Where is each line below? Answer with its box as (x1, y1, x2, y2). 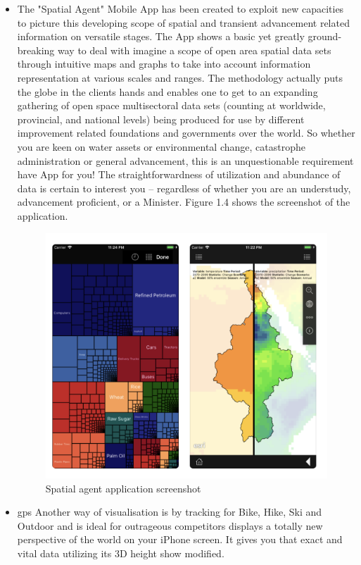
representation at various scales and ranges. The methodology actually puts (17, 70, 343, 85)
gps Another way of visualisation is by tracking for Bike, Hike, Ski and (17, 504, 322, 519)
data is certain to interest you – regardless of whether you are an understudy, (17, 180, 351, 195)
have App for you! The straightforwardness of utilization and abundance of (17, 167, 341, 182)
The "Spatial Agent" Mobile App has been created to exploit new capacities (17, 1, 344, 15)
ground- (308, 29, 342, 44)
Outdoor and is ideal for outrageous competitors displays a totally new (17, 518, 323, 533)
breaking (17, 42, 55, 57)
